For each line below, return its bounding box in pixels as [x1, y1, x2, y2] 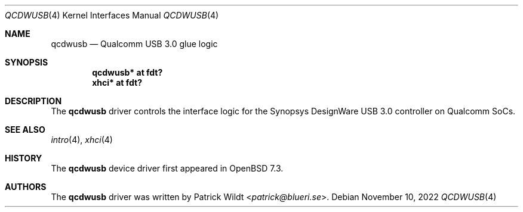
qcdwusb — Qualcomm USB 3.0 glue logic [51, 39, 218, 49]
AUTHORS [5, 182, 47, 192]
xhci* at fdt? [92, 77, 143, 88]
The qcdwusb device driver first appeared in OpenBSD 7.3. [51, 163, 284, 173]
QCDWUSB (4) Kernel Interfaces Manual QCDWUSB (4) [5, 10, 219, 20]
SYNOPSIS [5, 57, 48, 67]
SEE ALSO [5, 124, 45, 135]
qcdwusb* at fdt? [92, 67, 163, 77]
